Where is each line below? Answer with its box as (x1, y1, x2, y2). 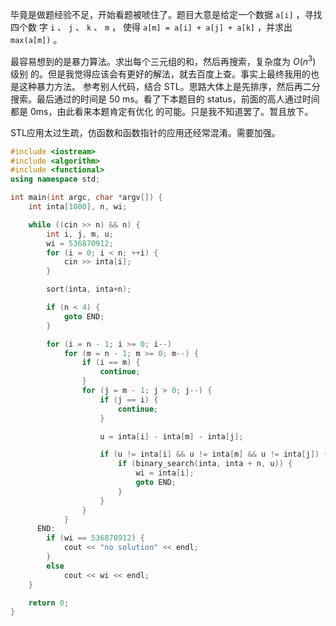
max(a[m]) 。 (10, 34, 63, 45)
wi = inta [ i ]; (135, 468, 195, 478)
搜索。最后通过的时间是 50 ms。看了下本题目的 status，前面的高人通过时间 (10, 93, 320, 105)
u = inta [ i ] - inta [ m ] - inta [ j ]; (99, 431, 244, 442)
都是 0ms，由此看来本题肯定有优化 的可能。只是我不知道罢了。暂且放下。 (10, 105, 314, 117)
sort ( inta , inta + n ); (46, 284, 132, 295)
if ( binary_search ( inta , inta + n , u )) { (117, 459, 293, 469)
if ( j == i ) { (99, 394, 159, 405)
